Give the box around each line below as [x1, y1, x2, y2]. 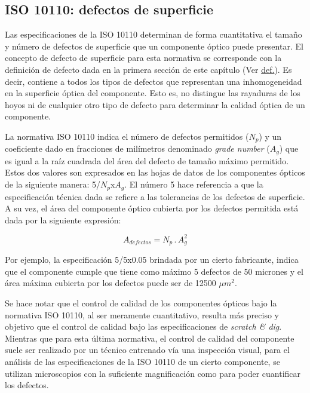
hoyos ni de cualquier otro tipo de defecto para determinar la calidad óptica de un [5, 98, 305, 110]
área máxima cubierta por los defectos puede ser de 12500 [5, 277, 216, 289]
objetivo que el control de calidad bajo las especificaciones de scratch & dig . [5, 320, 282, 333]
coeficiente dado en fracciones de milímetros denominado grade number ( [5, 142, 270, 155]
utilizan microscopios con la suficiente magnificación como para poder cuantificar [5, 367, 301, 379]
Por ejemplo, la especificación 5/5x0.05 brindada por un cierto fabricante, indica [5, 253, 299, 266]
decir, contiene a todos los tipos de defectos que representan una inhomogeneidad [5, 75, 302, 87]
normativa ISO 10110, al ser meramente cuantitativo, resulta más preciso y [5, 308, 279, 321]
